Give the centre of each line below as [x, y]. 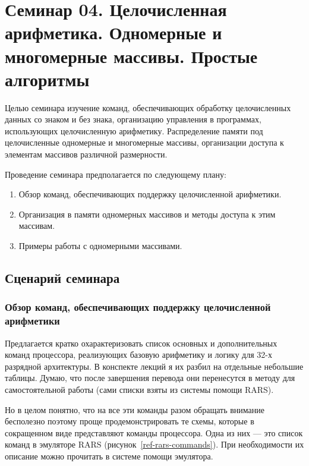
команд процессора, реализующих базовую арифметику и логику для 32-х [138, 355]
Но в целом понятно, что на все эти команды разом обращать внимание [135, 409]
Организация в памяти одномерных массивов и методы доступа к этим [147, 214]
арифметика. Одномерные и [113, 32]
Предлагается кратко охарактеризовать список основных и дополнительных [141, 343]
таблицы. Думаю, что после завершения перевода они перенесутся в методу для [150, 378]
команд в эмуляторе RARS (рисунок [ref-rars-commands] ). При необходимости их [154, 444]
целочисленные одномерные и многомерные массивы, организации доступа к [144, 142]
